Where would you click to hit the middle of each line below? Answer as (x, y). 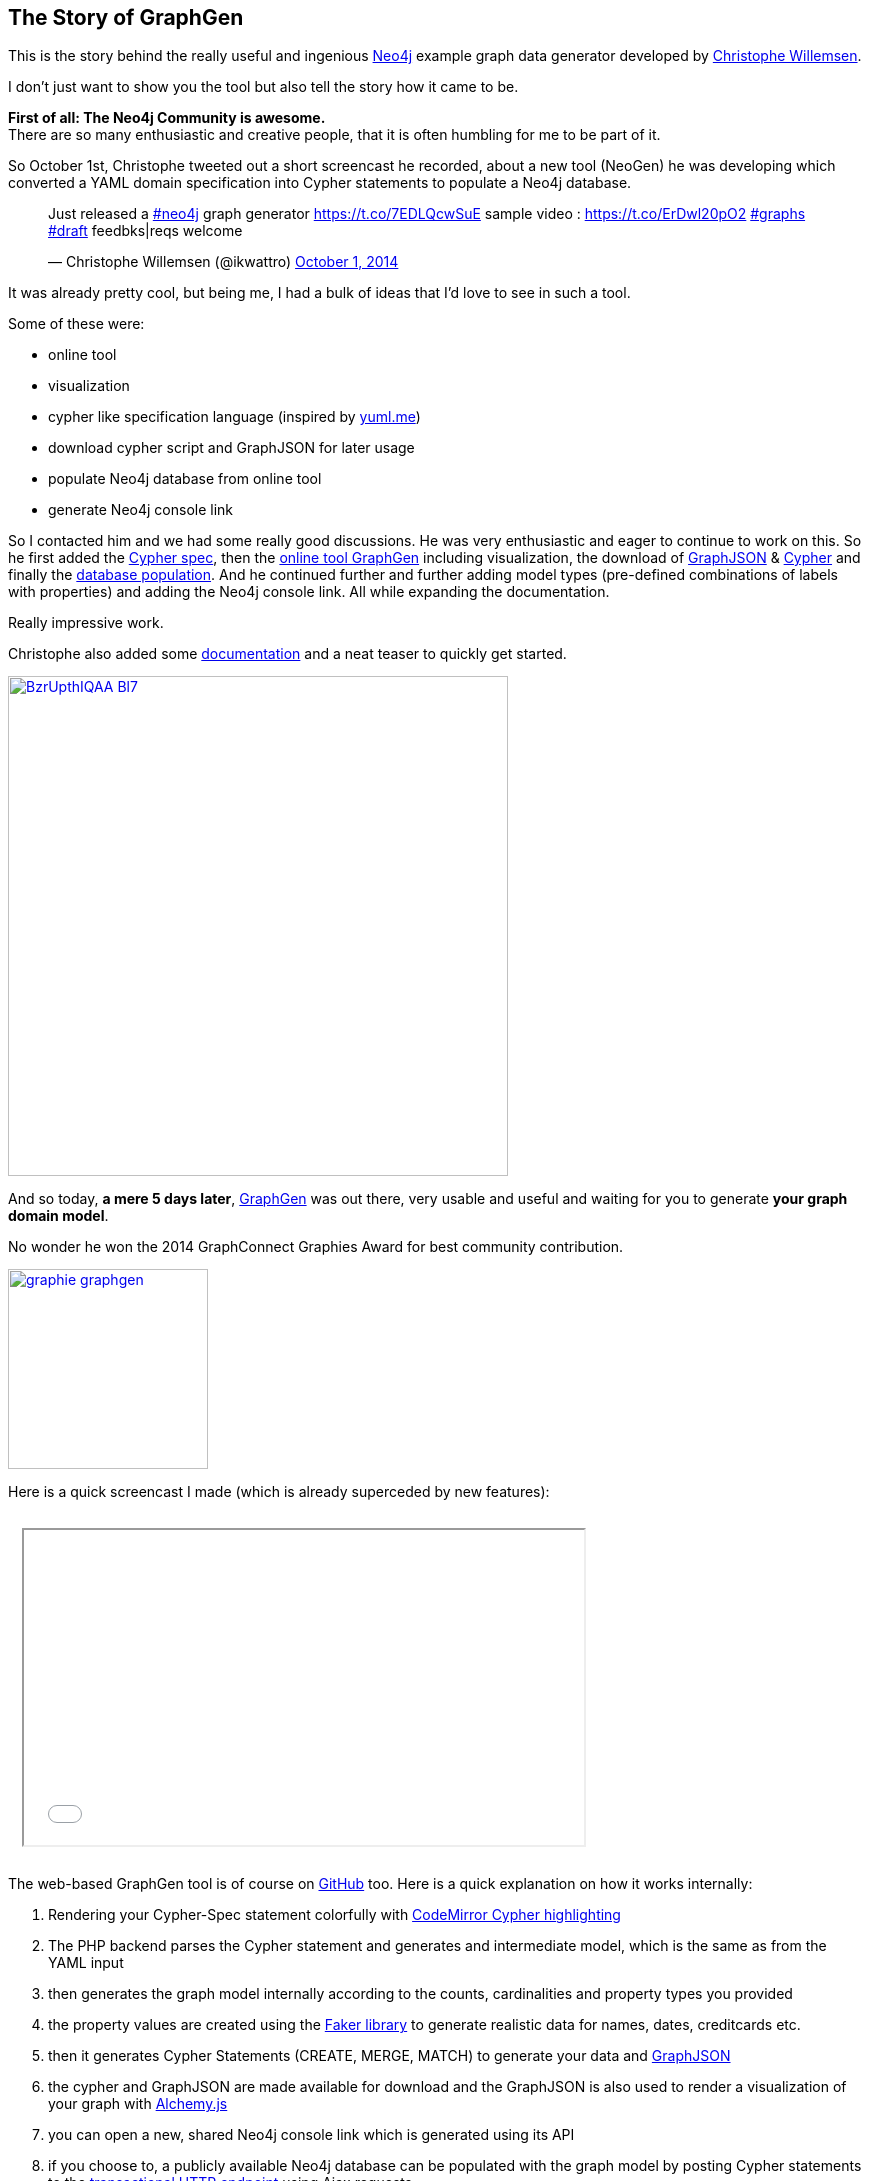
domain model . (58, 1216)
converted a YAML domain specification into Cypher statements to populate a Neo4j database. (320, 183)
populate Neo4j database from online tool (185, 479)
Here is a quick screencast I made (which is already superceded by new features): (279, 1492)
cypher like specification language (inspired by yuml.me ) (234, 417)
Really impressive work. (86, 623)
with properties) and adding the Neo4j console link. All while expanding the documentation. (309, 592)
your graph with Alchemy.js (138, 2104)
